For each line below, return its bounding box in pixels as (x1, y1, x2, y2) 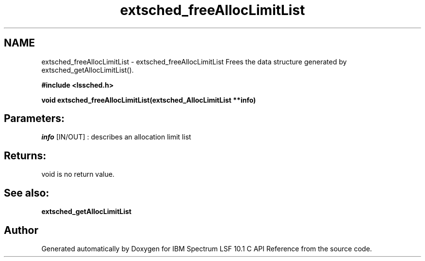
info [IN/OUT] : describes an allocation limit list (41, 133, 191, 141)
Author (4, 224, 38, 236)
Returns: (4, 149, 47, 162)
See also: (4, 186, 49, 199)
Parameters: (4, 112, 65, 125)
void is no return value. (41, 170, 114, 179)
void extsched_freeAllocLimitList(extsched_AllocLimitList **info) (41, 95, 256, 104)
